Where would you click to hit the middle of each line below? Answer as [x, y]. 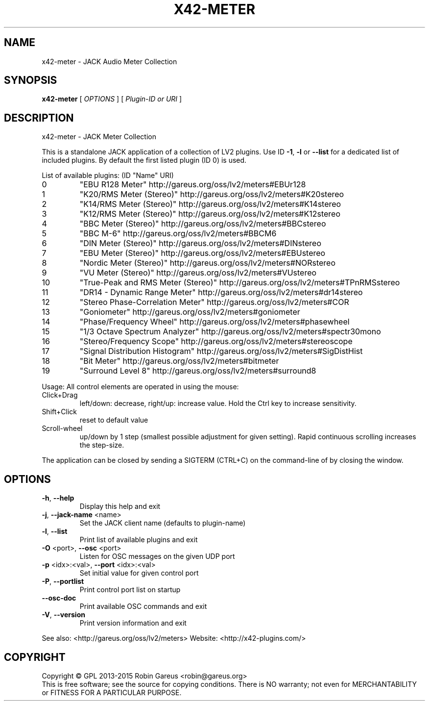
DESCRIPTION [39, 118]
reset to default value [114, 420]
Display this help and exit [120, 506]
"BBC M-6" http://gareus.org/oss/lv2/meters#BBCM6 [178, 234]
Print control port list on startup [130, 590]
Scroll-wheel [62, 428]
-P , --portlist [63, 581]
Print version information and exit [133, 623]
